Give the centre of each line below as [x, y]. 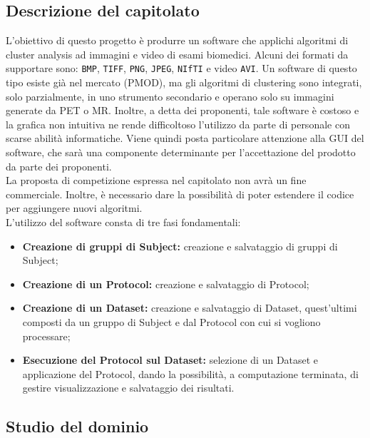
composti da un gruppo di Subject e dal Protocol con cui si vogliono [171, 321]
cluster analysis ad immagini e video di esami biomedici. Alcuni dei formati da [177, 54]
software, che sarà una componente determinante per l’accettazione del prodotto [181, 152]
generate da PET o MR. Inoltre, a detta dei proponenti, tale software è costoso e [183, 110]
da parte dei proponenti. [59, 166]
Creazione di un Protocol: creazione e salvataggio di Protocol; [166, 284]
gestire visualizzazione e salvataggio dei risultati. [128, 388]
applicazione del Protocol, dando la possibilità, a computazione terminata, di [190, 373]
